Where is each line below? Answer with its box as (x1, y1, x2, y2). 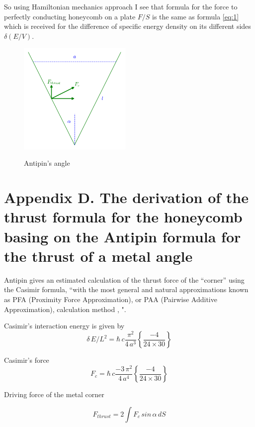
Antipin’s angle (24, 158, 70, 168)
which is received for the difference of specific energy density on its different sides (4, 21, 251, 31)
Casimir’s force (4, 355, 49, 365)
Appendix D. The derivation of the (4, 187, 249, 208)
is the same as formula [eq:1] (152, 11, 239, 21)
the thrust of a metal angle (4, 245, 193, 266)
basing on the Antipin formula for (4, 226, 241, 246)
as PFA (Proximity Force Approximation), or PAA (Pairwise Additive (4, 294, 217, 304)
